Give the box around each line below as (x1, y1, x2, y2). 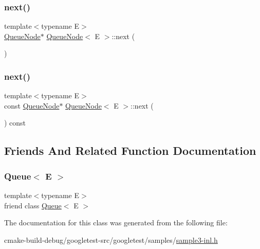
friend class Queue (4, 200, 62, 210)
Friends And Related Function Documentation (4, 143, 256, 158)
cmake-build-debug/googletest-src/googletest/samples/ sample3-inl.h (4, 234, 218, 245)
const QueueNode (4, 100, 60, 111)
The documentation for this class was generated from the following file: (4, 217, 228, 228)
